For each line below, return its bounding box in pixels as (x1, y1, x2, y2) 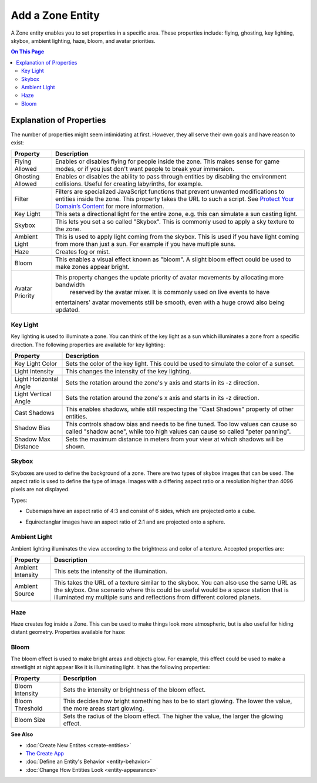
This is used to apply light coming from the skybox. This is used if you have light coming (55, 232, 299, 241)
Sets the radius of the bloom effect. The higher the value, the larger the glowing (63, 712, 284, 720)
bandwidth (55, 281, 85, 289)
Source (14, 590, 35, 598)
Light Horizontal (14, 374, 59, 383)
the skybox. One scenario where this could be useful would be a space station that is (53, 586, 289, 594)
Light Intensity (14, 367, 54, 375)
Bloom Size (14, 716, 46, 724)
